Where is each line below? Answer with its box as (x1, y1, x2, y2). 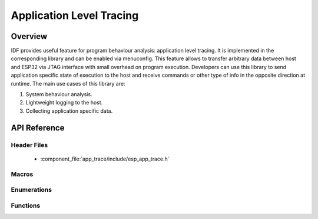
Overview (11, 31, 48, 41)
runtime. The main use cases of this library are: (11, 80, 125, 87)
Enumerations (11, 186, 52, 194)
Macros (11, 170, 34, 178)
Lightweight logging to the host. (25, 99, 103, 106)
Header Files (11, 140, 48, 149)
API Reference (11, 123, 65, 133)
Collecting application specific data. (25, 107, 113, 115)
